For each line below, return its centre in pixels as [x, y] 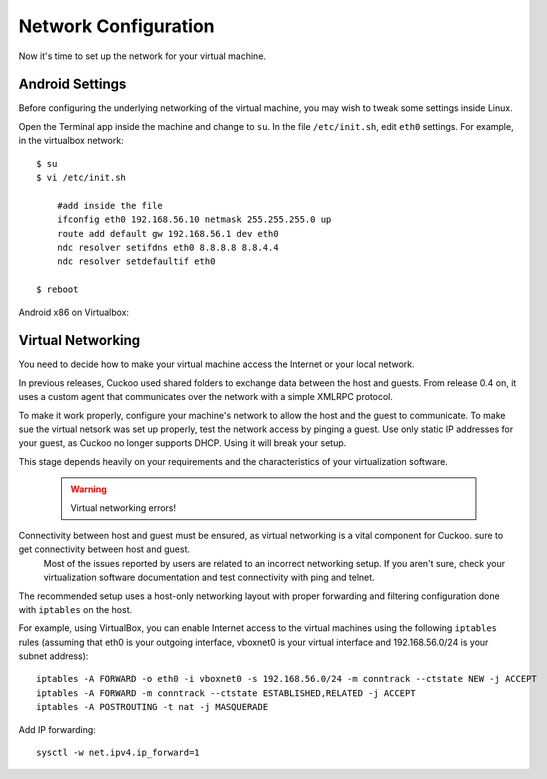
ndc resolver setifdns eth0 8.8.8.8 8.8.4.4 [167, 247]
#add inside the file [110, 205]
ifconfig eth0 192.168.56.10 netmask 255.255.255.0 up [194, 219]
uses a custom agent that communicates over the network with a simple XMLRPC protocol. [206, 397]
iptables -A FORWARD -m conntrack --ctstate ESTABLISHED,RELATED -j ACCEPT [226, 693]
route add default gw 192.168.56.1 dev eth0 [167, 233]
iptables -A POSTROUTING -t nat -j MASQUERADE [152, 707]
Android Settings [72, 84]
